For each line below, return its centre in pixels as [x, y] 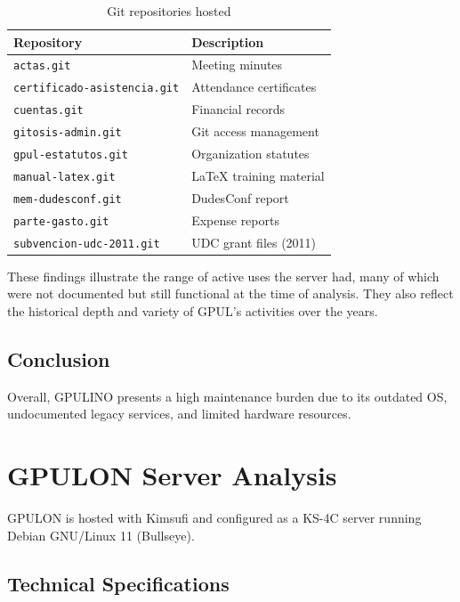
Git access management [255, 131]
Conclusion [59, 359]
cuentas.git [48, 111]
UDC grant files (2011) [254, 242]
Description [228, 41]
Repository [48, 41]
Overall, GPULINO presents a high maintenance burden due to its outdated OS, [227, 396]
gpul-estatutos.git [71, 155]
